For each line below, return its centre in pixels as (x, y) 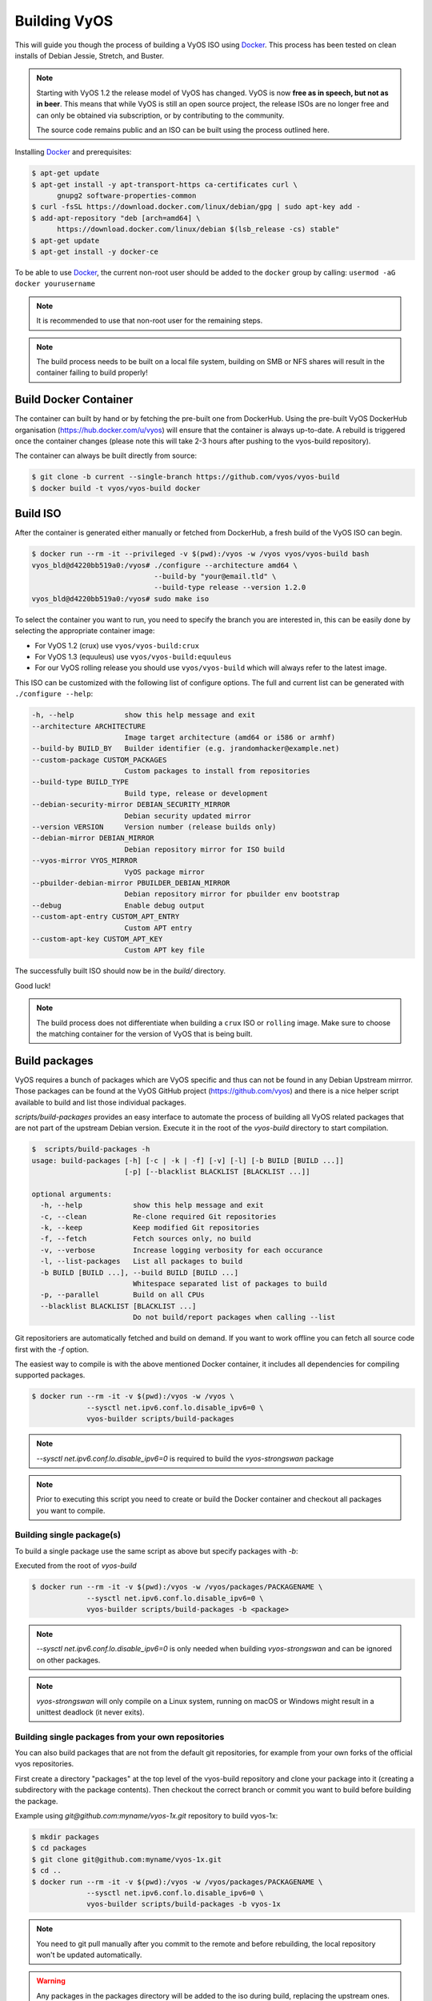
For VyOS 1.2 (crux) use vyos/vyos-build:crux (117, 645)
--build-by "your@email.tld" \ (215, 577)
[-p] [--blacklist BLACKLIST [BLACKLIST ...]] (217, 1172)
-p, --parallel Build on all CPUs (123, 1295)
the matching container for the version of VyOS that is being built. (144, 1033)
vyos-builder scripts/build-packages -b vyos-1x (184, 1904)
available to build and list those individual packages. (101, 1102)
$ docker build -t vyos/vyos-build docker (116, 488)
